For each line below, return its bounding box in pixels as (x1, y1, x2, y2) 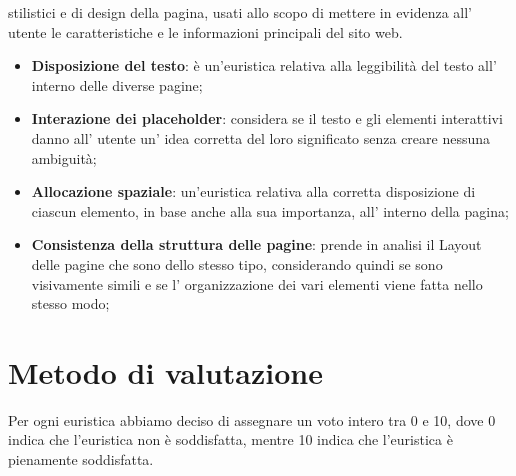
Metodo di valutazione (8, 351, 323, 392)
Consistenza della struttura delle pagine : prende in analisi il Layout (31, 234, 482, 255)
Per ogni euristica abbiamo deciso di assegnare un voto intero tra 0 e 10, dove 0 (8, 409, 496, 430)
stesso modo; (31, 293, 110, 314)
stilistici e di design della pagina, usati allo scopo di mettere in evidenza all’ (8, 2, 472, 22)
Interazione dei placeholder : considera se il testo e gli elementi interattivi (31, 108, 503, 129)
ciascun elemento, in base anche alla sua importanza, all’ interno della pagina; (31, 200, 509, 221)
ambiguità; (31, 147, 97, 168)
